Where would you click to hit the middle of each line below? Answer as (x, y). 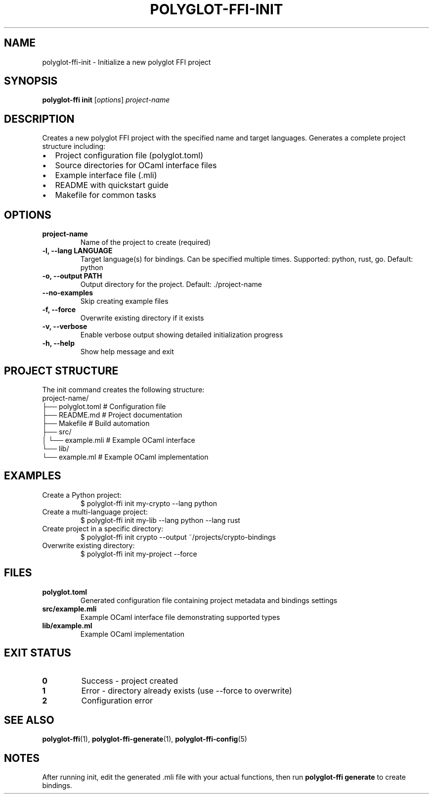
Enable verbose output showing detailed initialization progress (182, 335)
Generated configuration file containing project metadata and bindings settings (209, 600)
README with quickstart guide (112, 185)
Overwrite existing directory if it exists (142, 318)
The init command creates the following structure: (123, 389)
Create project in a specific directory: (103, 528)
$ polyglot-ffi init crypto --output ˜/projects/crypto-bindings (178, 537)
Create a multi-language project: (95, 512)
